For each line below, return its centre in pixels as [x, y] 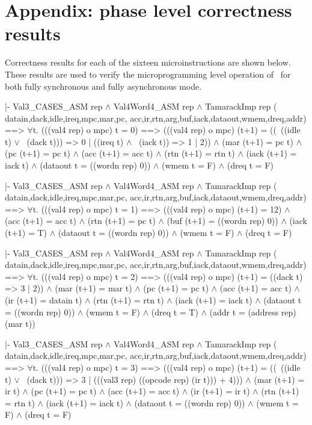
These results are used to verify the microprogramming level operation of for [148, 74]
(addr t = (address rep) [253, 312]
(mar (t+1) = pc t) [258, 141]
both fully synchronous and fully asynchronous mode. [103, 86]
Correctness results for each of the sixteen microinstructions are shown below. [148, 62]
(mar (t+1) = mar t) [93, 288]
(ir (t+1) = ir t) [220, 391]
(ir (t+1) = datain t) [44, 300]
